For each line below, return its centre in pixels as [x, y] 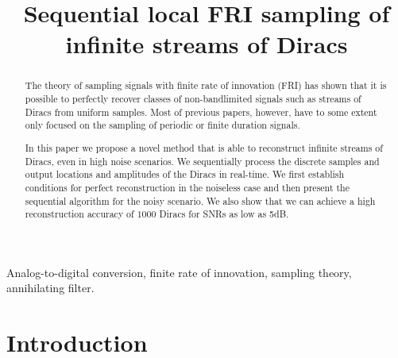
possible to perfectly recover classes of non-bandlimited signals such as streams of [193, 99]
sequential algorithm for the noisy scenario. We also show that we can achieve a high [200, 200]
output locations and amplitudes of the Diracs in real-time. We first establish [185, 174]
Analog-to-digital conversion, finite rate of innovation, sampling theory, [179, 272]
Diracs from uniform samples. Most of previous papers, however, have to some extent [201, 112]
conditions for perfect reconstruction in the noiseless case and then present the [187, 187]
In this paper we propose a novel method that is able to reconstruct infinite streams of [204, 147]
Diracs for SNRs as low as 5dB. [224, 214]
